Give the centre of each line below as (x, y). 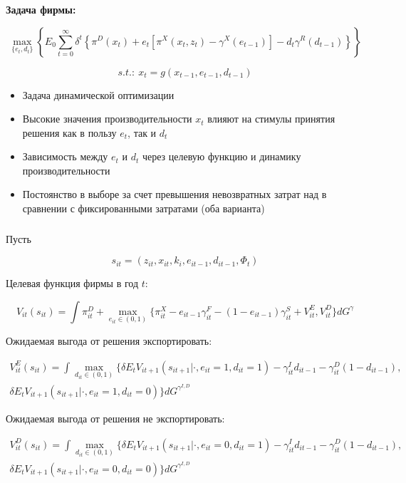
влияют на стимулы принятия (271, 119)
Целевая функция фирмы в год (72, 283)
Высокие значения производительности (107, 119)
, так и (142, 132)
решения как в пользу (69, 132)
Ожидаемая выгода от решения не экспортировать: (115, 418)
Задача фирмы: (41, 9)
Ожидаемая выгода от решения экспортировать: (109, 341)
